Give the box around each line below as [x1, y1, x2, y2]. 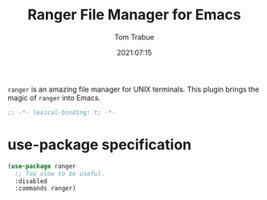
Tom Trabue [114, 32, 154, 42]
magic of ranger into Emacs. [7, 92, 101, 102]
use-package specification [7, 136, 192, 153]
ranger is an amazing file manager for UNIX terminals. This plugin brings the [7, 84, 260, 94]
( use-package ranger [7, 162, 77, 170]
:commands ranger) [14, 185, 77, 193]
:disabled [14, 177, 47, 186]
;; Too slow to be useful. [14, 169, 105, 178]
